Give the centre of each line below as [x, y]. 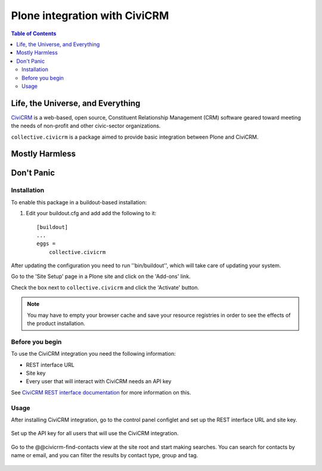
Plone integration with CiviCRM [90, 16]
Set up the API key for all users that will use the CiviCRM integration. [95, 433]
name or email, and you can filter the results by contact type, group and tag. [105, 455]
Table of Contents [34, 33]
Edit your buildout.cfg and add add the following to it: [91, 213]
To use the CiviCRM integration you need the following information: [93, 354]
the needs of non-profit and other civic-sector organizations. [86, 126]
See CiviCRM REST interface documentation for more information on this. [101, 392]
